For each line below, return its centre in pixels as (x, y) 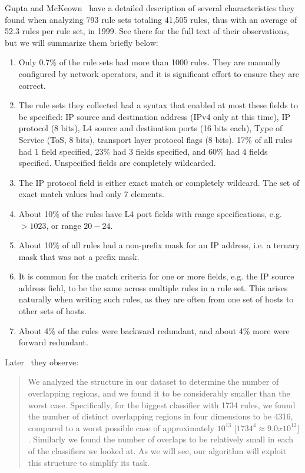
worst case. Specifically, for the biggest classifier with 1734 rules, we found (162, 404)
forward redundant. (53, 342)
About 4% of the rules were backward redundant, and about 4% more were (154, 330)
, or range (64, 225)
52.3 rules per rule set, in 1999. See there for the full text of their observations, (147, 31)
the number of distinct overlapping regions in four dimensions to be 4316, (160, 416)
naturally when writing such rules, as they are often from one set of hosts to (156, 299)
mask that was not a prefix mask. (79, 256)
